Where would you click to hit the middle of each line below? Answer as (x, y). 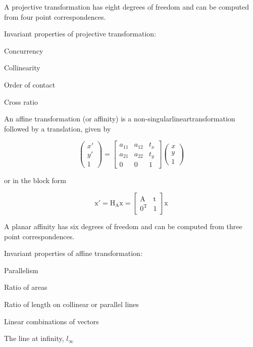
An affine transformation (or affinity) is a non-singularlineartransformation (120, 119)
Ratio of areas (26, 287)
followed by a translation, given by (58, 128)
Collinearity (22, 68)
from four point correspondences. (55, 16)
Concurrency (24, 50)
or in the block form (35, 180)
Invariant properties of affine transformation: (73, 253)
